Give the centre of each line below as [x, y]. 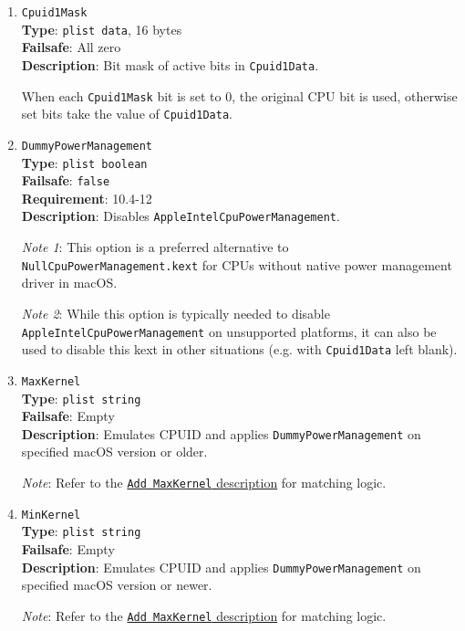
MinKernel [51, 515]
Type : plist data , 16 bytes [102, 29]
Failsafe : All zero [71, 47]
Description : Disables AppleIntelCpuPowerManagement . [181, 216]
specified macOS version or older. [114, 452]
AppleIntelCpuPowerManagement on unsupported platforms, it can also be [229, 331]
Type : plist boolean [84, 162]
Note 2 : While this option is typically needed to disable [176, 313]
